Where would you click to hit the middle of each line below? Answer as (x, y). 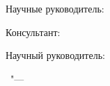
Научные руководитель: (55, 8)
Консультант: (33, 32)
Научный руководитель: (55, 55)
